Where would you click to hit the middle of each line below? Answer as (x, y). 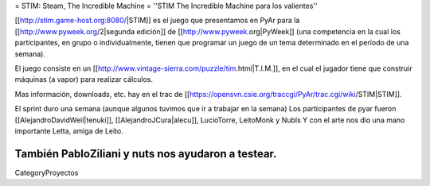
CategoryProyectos (47, 172)
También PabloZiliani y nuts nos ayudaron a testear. (146, 154)
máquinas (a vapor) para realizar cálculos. (84, 79)
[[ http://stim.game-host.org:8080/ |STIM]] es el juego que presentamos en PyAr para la (157, 21)
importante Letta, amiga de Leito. (69, 130)
